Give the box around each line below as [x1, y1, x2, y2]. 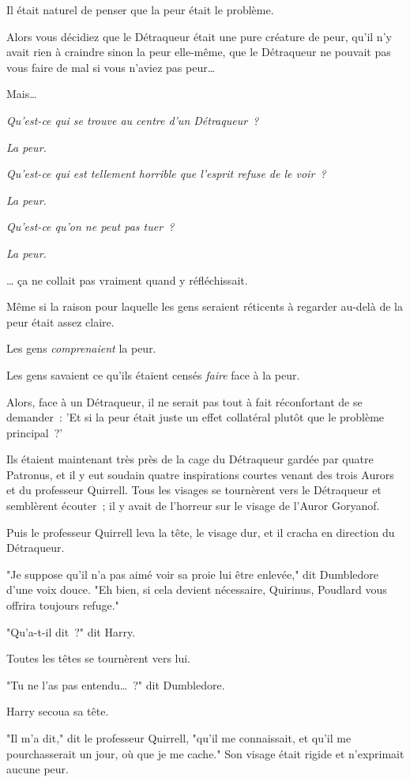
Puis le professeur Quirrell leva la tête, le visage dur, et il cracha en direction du [6, 523, 395, 540]
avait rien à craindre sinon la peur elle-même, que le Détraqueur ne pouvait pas [6, 43, 391, 60]
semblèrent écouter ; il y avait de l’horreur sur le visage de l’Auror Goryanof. [6, 497, 380, 514]
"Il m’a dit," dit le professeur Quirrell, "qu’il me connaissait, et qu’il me [6, 730, 352, 746]
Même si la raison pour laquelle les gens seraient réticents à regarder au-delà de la [6, 298, 403, 315]
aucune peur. [6, 761, 70, 777]
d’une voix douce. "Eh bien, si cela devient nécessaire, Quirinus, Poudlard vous [6, 581, 387, 598]
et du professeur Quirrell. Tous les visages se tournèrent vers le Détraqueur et [6, 482, 382, 498]
